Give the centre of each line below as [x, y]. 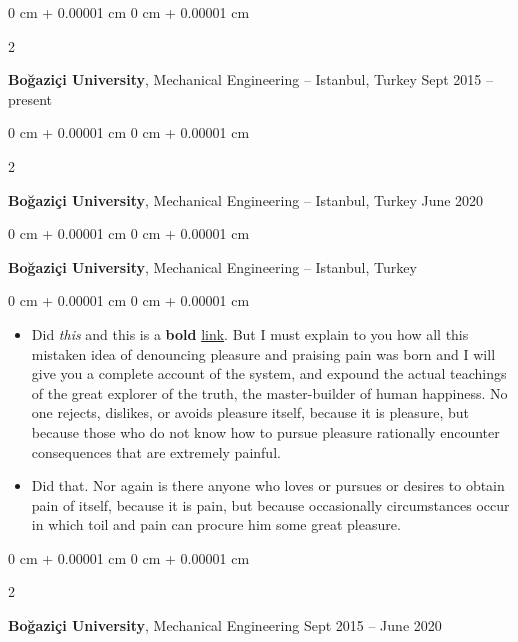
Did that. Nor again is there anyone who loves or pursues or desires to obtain [268, 485]
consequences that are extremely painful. [156, 451]
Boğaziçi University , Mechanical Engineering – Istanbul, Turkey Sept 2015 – [251, 79]
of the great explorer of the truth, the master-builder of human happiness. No [269, 392]
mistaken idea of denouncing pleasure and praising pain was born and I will [263, 353]
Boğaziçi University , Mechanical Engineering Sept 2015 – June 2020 [225, 625]
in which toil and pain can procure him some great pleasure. [216, 524]
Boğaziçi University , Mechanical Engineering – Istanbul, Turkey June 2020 [246, 199]
